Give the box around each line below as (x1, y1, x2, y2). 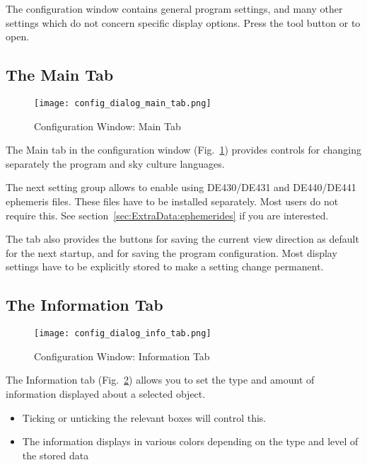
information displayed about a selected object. (6, 386, 206, 401)
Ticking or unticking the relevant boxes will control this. (22, 410, 267, 425)
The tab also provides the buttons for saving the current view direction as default (6, 231, 359, 246)
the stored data (22, 447, 89, 462)
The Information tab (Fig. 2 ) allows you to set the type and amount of (6, 372, 315, 387)
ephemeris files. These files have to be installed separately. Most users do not (6, 194, 339, 209)
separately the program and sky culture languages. (6, 156, 225, 171)
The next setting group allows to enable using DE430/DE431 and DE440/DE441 (6, 180, 356, 195)
